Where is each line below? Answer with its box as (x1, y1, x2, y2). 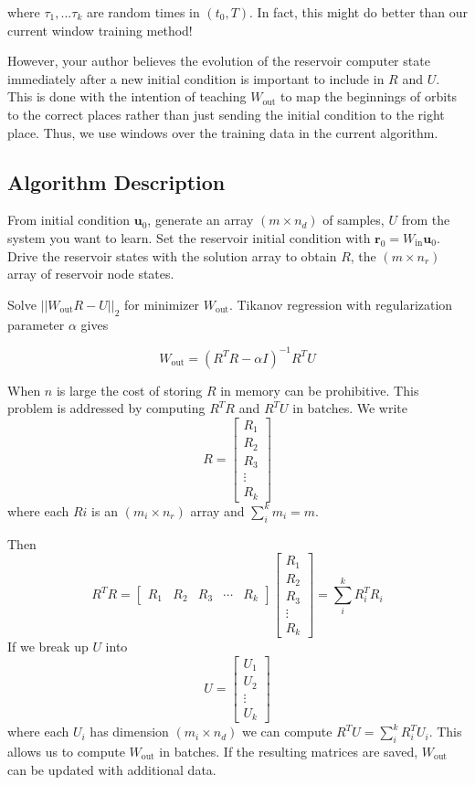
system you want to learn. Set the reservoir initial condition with (7, 228, 371, 247)
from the (401, 210, 450, 229)
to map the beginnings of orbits (280, 87, 458, 106)
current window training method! (7, 20, 193, 39)
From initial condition (7, 210, 131, 229)
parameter (7, 314, 65, 334)
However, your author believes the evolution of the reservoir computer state (7, 51, 430, 70)
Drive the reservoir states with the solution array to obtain (7, 246, 337, 265)
